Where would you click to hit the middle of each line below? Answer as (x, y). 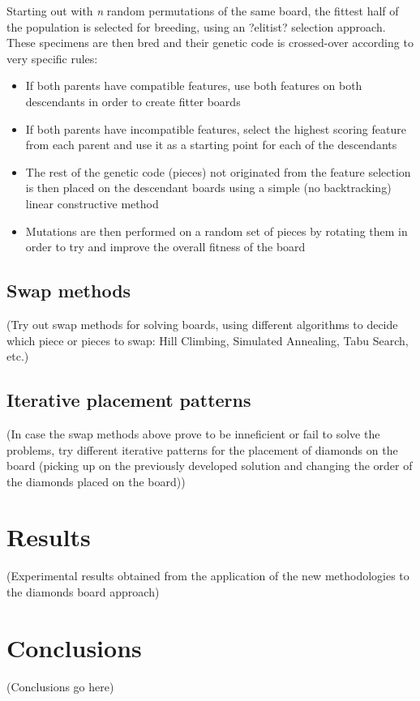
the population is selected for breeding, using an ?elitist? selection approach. (196, 26)
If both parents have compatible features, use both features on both (194, 85)
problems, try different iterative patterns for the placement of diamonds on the (202, 449)
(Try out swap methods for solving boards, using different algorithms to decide (202, 324)
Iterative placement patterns (129, 400)
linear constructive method (92, 203)
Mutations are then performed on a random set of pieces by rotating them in (216, 231)
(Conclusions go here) (60, 686)
